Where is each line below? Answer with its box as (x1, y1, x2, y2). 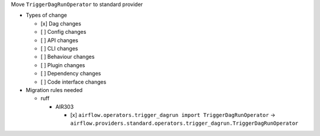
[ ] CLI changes (40, 45, 78, 52)
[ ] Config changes (40, 29, 87, 36)
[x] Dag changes (40, 20, 81, 27)
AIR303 (55, 103, 74, 110)
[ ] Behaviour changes (40, 53, 95, 61)
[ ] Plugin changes (40, 61, 85, 68)
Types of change (25, 12, 68, 19)
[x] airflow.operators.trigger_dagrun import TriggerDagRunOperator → (70, 112, 276, 119)
